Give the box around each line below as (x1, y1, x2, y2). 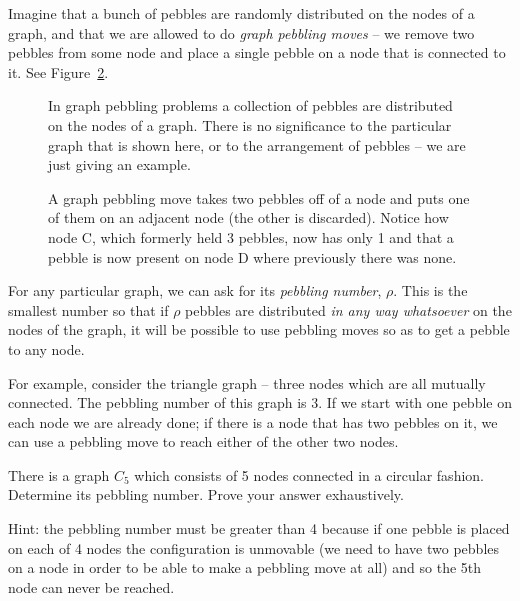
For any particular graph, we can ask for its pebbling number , (8, 280, 382, 301)
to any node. (8, 338, 85, 359)
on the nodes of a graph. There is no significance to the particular (48, 114, 452, 135)
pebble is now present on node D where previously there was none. (48, 246, 457, 267)
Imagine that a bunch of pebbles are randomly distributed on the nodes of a (8, 3, 475, 23)
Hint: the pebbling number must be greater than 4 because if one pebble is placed (8, 518, 510, 539)
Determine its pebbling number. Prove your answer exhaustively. (8, 484, 404, 505)
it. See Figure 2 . (8, 61, 109, 82)
